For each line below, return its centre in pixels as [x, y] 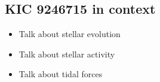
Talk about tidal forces [61, 74]
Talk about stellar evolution [70, 34]
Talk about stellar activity [67, 54]
